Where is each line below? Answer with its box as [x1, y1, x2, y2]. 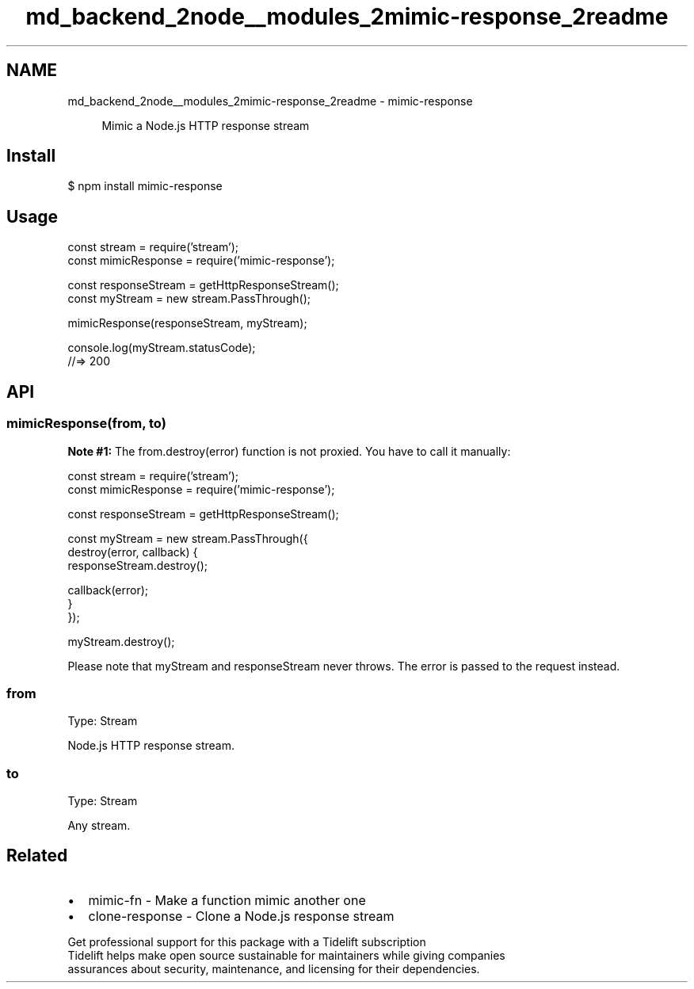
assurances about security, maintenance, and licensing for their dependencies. [67, 961, 480, 976]
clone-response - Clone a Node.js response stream [88, 907, 395, 924]
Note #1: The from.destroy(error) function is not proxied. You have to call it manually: [67, 444, 511, 458]
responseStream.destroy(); [67, 558, 208, 572]
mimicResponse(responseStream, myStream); [67, 316, 307, 330]
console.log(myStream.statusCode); [67, 341, 256, 355]
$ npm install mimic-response [67, 179, 223, 193]
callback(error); [67, 582, 149, 597]
